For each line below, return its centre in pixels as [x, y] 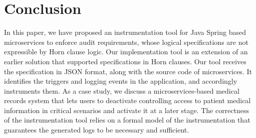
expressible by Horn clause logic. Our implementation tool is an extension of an [126, 52]
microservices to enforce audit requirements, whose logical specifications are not [126, 42]
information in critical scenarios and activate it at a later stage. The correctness [127, 110]
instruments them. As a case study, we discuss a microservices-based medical [122, 90]
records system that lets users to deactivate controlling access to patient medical [127, 100]
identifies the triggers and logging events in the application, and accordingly [121, 81]
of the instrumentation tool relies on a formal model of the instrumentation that [127, 120]
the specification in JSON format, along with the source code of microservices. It [128, 71]
